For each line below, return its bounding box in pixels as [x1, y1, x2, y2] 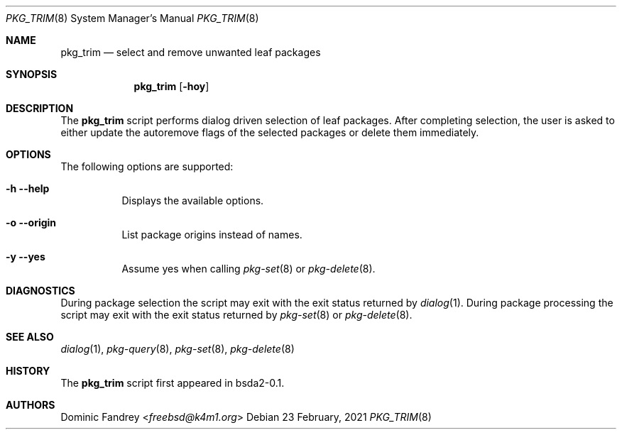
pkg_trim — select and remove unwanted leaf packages [60, 46, 321, 58]
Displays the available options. [121, 194, 264, 207]
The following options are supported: [60, 160, 234, 172]
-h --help [6, 182, 50, 194]
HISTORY [6, 365, 50, 377]
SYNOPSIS [6, 68, 58, 80]
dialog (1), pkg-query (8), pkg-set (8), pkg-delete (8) [60, 343, 295, 355]
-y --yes [6, 250, 45, 263]
